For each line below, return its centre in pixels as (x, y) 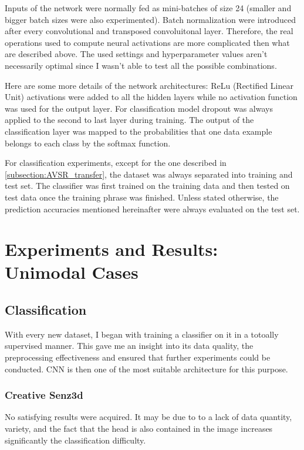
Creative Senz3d (44, 395)
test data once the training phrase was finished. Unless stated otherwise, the (142, 197)
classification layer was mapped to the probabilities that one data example (139, 131)
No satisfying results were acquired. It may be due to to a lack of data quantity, (148, 417)
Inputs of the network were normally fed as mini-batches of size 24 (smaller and (148, 8)
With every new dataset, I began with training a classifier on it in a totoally (142, 334)
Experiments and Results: (112, 249)
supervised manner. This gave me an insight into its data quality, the (129, 346)
